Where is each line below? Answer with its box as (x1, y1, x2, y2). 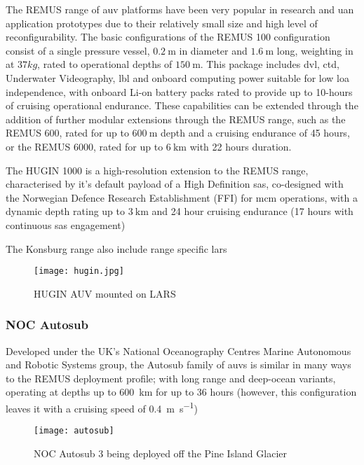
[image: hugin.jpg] (34, 266, 124, 277)
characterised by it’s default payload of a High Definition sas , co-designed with (6, 176, 344, 191)
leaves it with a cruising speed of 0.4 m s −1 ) (6, 398, 198, 415)
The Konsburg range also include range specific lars (6, 241, 227, 256)
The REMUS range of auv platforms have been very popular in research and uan (6, 2, 354, 16)
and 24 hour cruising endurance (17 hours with (151, 204, 353, 218)
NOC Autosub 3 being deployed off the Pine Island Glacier (34, 445, 287, 460)
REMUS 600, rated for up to (6, 125, 129, 140)
